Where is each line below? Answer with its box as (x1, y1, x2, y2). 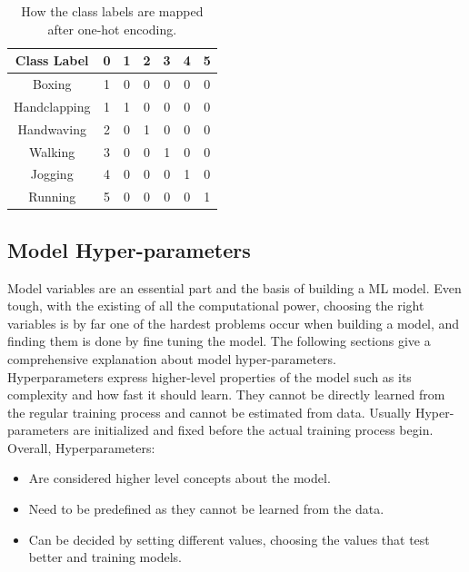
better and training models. (28, 547, 182, 567)
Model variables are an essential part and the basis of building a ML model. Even (7, 278, 462, 297)
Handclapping (14, 96, 91, 115)
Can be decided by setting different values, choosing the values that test (28, 529, 430, 548)
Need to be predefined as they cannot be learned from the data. (28, 499, 384, 518)
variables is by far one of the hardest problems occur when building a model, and (7, 313, 460, 332)
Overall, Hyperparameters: (7, 438, 155, 457)
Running (28, 187, 76, 206)
